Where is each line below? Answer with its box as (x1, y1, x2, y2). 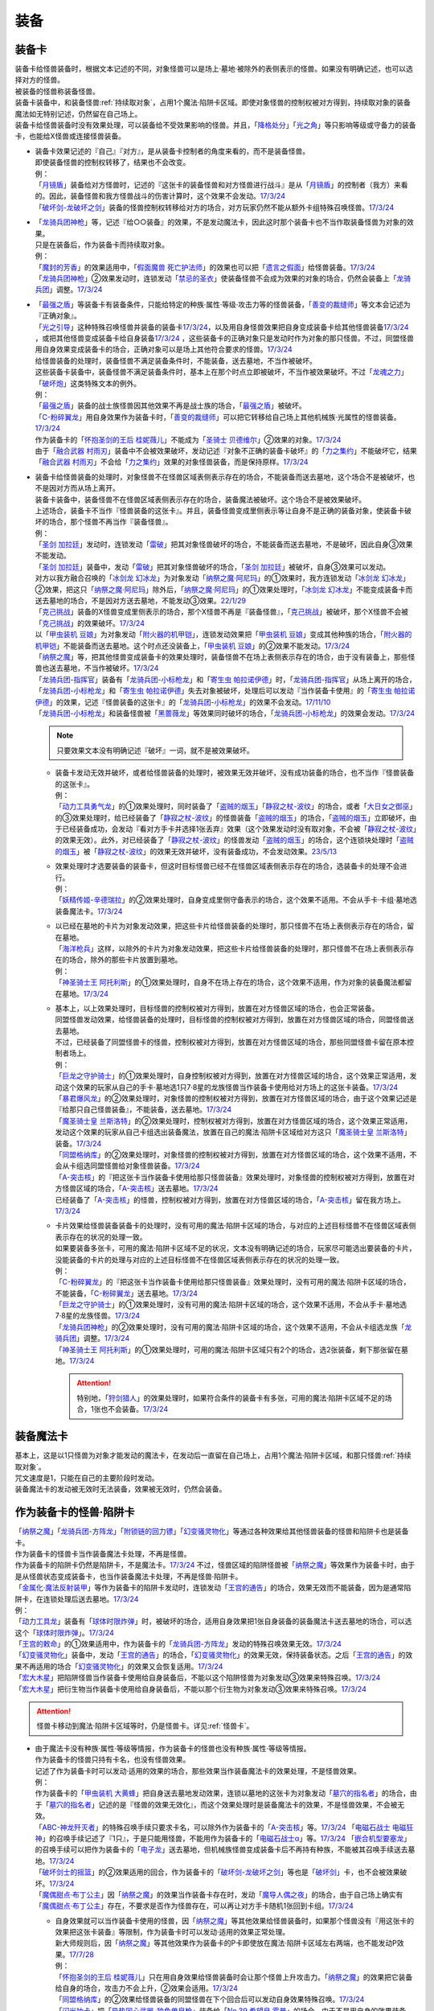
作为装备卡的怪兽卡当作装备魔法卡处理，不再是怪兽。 (14, 1548, 191, 1558)
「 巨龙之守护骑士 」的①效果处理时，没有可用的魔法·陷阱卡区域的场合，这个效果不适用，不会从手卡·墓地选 (55, 1300, 407, 1310)
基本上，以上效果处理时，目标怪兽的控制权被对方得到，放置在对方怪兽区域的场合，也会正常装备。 (55, 1003, 379, 1013)
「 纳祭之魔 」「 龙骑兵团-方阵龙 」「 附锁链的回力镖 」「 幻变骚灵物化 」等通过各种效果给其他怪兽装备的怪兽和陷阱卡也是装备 (14, 1527, 409, 1536)
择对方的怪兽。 (14, 75, 64, 84)
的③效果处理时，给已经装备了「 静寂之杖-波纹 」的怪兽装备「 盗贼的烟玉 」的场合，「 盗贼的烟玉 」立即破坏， (55, 812, 410, 822)
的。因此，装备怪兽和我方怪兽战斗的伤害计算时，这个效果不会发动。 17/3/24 (35, 191, 285, 201)
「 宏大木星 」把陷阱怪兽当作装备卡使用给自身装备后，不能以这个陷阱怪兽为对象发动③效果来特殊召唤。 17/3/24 (14, 1673, 381, 1683)
